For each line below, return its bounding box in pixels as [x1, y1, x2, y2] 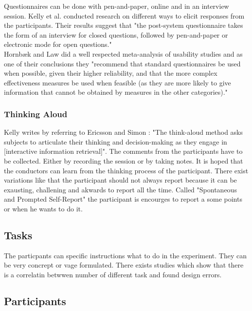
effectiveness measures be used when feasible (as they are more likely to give [4, 77, 231, 87]
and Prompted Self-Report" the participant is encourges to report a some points [4, 194, 242, 204]
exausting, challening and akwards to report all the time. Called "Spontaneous [4, 184, 237, 194]
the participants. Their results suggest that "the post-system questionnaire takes [4, 20, 243, 30]
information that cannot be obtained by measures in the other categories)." [4, 87, 228, 97]
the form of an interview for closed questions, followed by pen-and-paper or [4, 29, 228, 40]
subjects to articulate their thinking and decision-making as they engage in [4, 136, 227, 146]
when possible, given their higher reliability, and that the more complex [4, 68, 217, 78]
